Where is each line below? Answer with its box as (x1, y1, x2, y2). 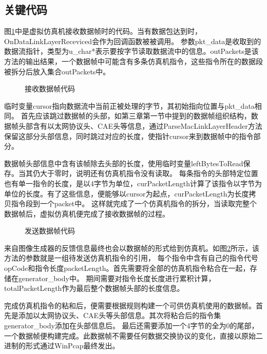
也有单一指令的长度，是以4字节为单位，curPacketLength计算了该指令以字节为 (4, 178, 262, 188)
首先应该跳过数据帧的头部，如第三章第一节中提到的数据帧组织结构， (21, 110, 251, 121)
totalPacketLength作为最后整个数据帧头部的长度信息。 (4, 283, 184, 293)
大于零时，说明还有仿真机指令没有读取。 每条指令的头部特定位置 (40, 168, 258, 179)
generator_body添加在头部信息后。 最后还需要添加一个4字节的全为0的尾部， (4, 320, 259, 331)
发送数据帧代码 (25, 225, 75, 236)
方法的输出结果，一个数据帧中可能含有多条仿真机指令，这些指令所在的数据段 (4, 55, 263, 66)
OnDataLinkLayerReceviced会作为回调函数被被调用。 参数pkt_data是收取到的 (4, 35, 261, 46)
